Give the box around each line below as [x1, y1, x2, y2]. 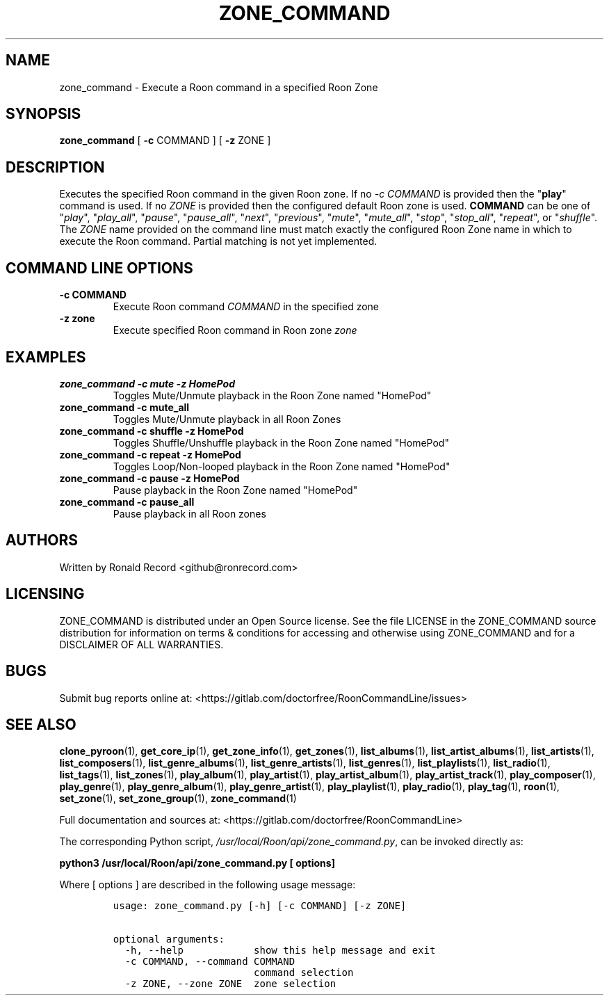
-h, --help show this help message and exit [124, 945, 436, 956]
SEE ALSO [6, 715, 76, 733]
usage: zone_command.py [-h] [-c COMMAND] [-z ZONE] [113, 900, 407, 912]
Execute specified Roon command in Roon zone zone [113, 324, 357, 337]
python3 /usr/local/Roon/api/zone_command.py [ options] [59, 857, 335, 870]
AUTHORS [6, 531, 79, 550]
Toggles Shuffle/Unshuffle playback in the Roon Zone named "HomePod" [113, 436, 449, 449]
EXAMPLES [6, 348, 86, 366]
